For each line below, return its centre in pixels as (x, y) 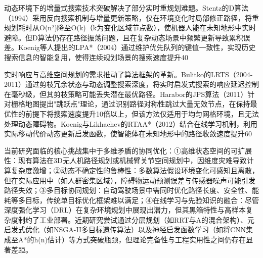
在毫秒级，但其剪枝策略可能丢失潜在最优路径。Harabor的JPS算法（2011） (126, 94)
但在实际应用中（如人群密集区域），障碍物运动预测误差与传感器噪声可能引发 (130, 180)
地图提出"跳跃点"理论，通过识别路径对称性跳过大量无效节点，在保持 (138, 104)
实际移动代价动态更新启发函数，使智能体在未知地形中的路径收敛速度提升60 (128, 134)
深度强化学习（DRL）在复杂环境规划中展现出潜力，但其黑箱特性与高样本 (125, 210)
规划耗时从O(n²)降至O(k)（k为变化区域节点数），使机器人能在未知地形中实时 (130, 28)
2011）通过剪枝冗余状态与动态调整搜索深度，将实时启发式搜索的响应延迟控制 (131, 84)
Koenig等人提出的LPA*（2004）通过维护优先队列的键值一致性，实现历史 (137, 47)
